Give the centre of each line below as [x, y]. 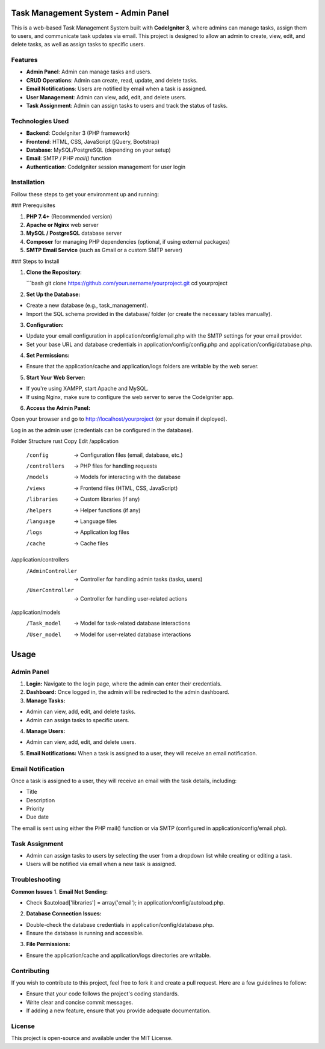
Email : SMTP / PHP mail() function [69, 158]
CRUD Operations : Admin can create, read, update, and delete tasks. [112, 80]
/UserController [50, 590]
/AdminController [52, 571]
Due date [38, 817]
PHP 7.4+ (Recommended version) [69, 216]
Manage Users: [46, 731]
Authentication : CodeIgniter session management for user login [106, 167]
